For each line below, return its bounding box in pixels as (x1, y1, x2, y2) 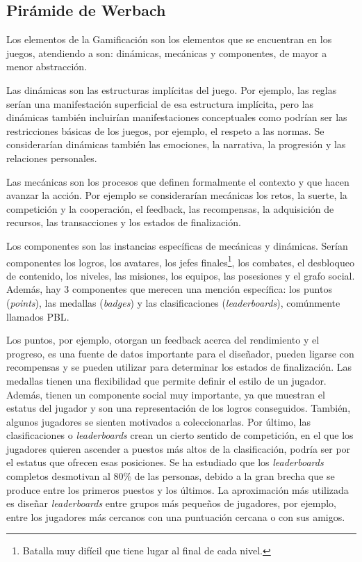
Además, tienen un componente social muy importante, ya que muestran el (6, 387, 325, 401)
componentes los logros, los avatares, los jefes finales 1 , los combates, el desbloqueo (6, 252, 354, 269)
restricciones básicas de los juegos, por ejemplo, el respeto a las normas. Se (6, 123, 324, 138)
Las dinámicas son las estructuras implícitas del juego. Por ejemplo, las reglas (6, 82, 337, 97)
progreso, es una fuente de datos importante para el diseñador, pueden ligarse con (6, 346, 354, 360)
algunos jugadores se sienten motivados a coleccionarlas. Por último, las (6, 414, 311, 428)
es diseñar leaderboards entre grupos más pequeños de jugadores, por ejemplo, (6, 496, 336, 511)
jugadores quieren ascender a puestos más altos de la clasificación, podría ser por (6, 441, 351, 456)
